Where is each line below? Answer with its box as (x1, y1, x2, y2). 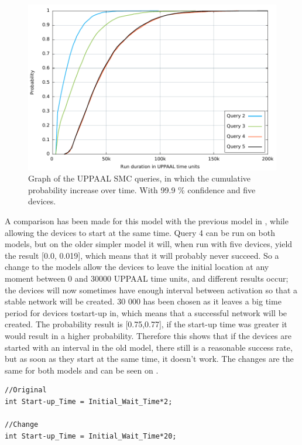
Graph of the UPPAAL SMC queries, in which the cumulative (28, 172, 251, 184)
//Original (5, 386, 47, 395)
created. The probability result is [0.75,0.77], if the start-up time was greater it (5, 318, 287, 330)
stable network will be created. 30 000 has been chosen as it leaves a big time (5, 295, 282, 307)
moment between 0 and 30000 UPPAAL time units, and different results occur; (5, 272, 289, 284)
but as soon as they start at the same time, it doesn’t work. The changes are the (5, 352, 294, 365)
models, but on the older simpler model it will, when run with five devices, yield (5, 238, 293, 250)
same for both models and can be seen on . (5, 364, 159, 376)
